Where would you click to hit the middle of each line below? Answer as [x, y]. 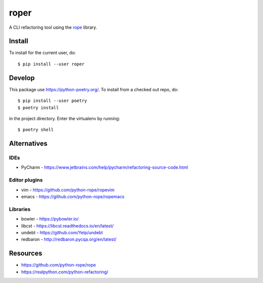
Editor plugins [26, 180]
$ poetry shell [36, 130]
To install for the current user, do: [42, 53]
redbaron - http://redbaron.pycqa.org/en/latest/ [69, 240]
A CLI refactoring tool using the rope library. [53, 27]
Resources [26, 253]
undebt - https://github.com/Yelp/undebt [62, 232]
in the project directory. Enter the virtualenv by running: [65, 118]
